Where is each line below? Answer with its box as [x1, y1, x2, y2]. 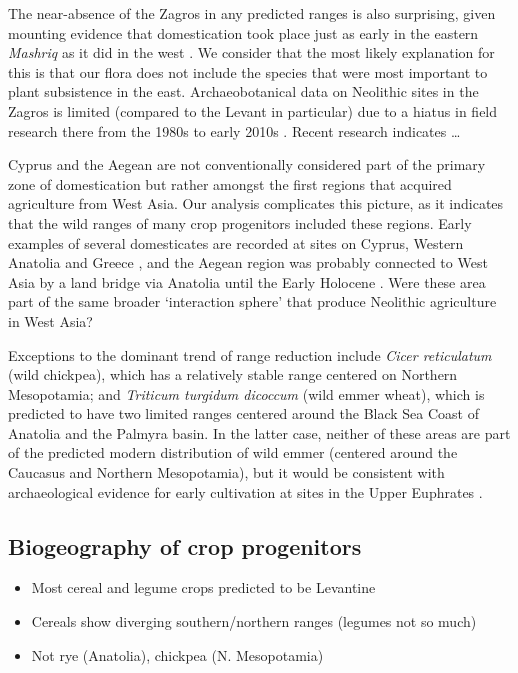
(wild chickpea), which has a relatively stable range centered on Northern [8, 364, 458, 385]
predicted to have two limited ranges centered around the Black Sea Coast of [8, 403, 480, 424]
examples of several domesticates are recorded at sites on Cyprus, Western [8, 232, 464, 253]
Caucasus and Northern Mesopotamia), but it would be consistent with [8, 462, 445, 483]
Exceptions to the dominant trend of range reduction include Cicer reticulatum [8, 344, 492, 365]
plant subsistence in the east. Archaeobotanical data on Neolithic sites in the [8, 81, 479, 102]
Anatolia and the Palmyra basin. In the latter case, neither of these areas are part [8, 422, 511, 443]
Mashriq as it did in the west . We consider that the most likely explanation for [8, 42, 495, 63]
